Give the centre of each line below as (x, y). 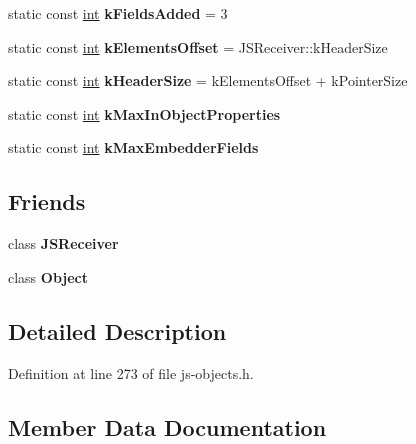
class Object (48, 276)
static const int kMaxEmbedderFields (133, 147)
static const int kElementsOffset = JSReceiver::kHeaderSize (198, 46)
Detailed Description (117, 330)
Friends (47, 201)
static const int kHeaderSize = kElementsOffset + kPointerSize (208, 80)
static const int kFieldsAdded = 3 (118, 13)
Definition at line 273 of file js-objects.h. (131, 372)
